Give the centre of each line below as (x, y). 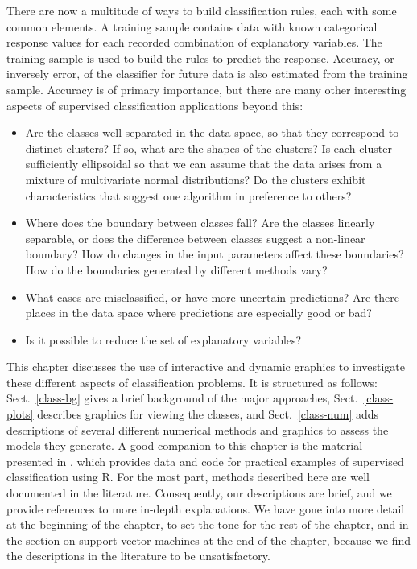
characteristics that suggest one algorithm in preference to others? (188, 195)
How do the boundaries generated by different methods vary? (176, 269)
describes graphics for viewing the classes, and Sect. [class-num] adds (208, 414)
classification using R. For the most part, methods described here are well (188, 477)
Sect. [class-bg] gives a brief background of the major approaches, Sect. (182, 398)
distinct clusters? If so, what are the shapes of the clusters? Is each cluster (208, 148)
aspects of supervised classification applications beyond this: (155, 105)
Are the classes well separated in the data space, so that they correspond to (212, 132)
